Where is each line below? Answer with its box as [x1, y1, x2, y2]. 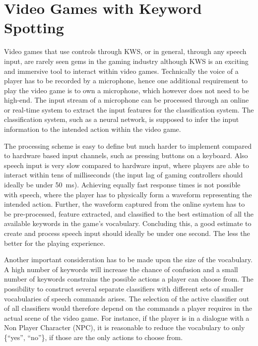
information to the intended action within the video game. [4, 124, 181, 134]
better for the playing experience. [4, 237, 105, 248]
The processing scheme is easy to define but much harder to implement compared [4, 140, 252, 151]
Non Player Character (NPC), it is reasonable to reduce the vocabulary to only [4, 322, 245, 333]
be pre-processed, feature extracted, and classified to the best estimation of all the [4, 208, 254, 219]
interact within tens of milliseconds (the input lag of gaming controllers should [4, 170, 243, 180]
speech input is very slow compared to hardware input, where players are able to [4, 160, 249, 170]
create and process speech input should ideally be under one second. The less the [4, 228, 250, 238]
